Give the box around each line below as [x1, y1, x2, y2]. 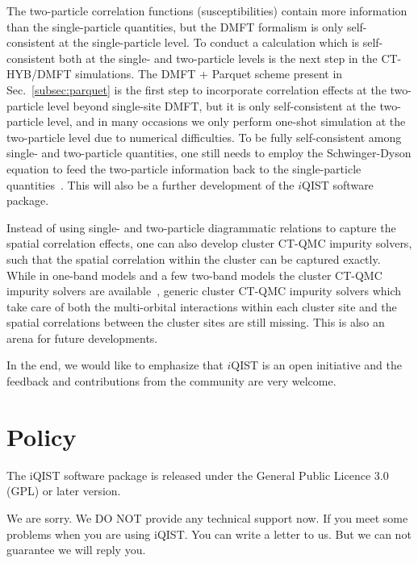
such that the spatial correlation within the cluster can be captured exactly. [6, 250, 381, 267]
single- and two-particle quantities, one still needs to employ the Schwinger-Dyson [6, 144, 412, 161]
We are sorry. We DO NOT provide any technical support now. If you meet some [6, 509, 408, 526]
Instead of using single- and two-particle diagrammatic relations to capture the [6, 219, 396, 236]
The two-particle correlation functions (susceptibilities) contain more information [6, 2, 408, 19]
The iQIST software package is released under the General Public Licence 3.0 [6, 466, 389, 483]
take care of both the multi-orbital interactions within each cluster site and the [6, 298, 397, 315]
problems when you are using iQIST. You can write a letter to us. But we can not [6, 525, 412, 542]
